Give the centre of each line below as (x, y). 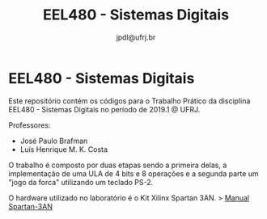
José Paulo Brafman (54, 141)
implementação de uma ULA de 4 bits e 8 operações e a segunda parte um (133, 173)
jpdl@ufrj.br (136, 37)
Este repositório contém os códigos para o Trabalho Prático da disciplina (129, 101)
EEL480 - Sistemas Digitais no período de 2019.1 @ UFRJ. (104, 109)
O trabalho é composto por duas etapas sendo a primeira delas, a (118, 165)
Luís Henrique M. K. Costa (64, 149)
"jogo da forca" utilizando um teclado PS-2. (81, 182)
